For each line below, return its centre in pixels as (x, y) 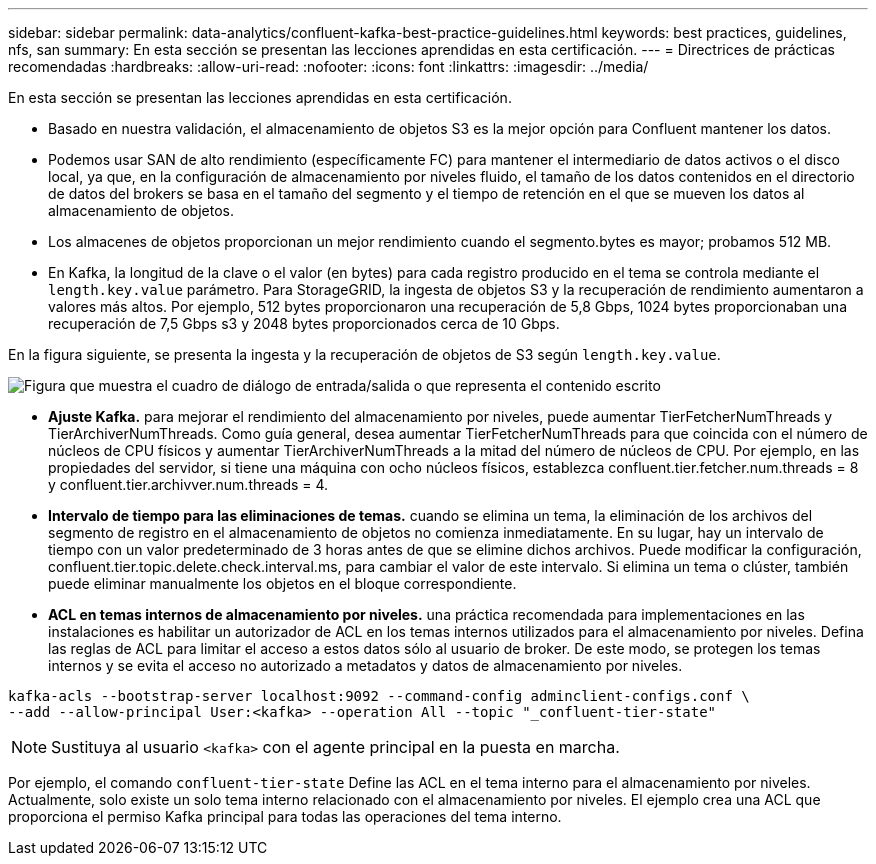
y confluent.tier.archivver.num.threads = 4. (188, 484)
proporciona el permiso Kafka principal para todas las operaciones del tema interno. (285, 816)
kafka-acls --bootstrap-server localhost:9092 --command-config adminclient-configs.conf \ (379, 696)
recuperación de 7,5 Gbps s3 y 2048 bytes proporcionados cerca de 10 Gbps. (304, 323)
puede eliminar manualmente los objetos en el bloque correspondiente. (282, 583)
